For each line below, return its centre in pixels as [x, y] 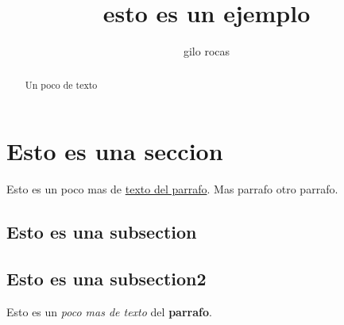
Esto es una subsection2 [106, 278]
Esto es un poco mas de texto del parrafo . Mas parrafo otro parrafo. [172, 189]
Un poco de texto [61, 84]
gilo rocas [207, 51]
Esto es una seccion [115, 151]
